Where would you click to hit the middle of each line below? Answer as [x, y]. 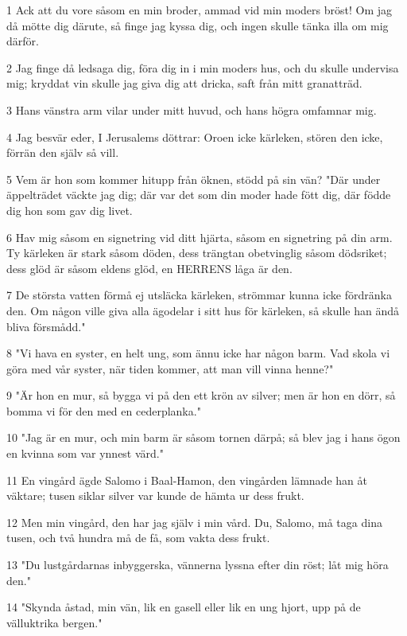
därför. [23, 41]
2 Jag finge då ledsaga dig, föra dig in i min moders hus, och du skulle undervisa [203, 67]
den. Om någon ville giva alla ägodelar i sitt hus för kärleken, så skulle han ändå [203, 310]
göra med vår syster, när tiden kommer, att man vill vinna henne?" [170, 368]
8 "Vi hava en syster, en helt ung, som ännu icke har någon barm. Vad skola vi [198, 353]
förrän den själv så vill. [63, 152]
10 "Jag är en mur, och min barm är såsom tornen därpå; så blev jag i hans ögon [203, 437]
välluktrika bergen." [54, 622]
